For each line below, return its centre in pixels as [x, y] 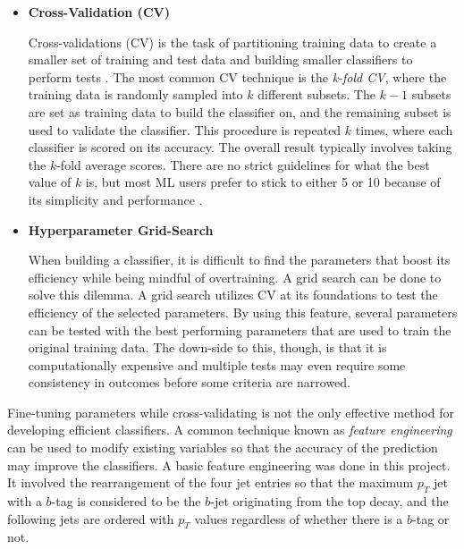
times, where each [404, 129]
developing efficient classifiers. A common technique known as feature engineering [230, 430]
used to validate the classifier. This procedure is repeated [185, 129]
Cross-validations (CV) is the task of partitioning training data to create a [232, 42]
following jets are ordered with [91, 518]
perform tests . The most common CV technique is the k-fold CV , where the [237, 76]
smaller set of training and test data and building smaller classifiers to [220, 59]
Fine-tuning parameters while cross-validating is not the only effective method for [231, 412]
